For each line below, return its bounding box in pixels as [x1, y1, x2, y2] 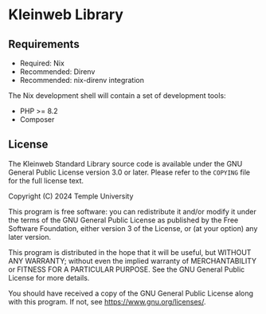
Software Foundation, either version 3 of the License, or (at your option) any [8, 223, 258, 233]
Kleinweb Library [8, 6, 123, 24]
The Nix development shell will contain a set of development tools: [8, 91, 226, 100]
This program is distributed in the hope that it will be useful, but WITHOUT [8, 247, 252, 257]
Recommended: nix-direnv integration [19, 76, 145, 84]
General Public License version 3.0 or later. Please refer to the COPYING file [8, 167, 251, 177]
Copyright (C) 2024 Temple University [8, 191, 134, 201]
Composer [19, 115, 55, 124]
